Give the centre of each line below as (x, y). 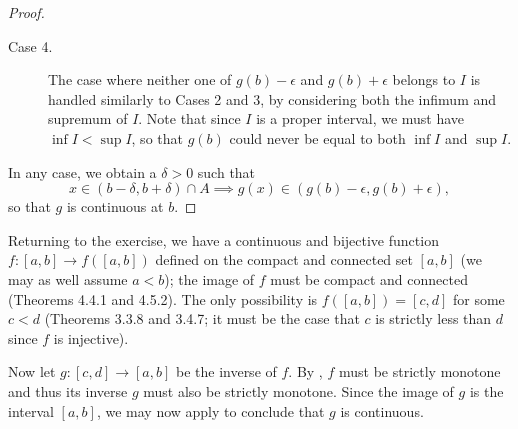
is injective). (91, 337)
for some (479, 298)
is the (486, 390)
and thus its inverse (68, 390)
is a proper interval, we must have (360, 118)
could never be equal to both (317, 137)
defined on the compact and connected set (284, 259)
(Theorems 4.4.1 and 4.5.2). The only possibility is (163, 298)
